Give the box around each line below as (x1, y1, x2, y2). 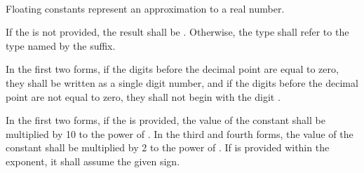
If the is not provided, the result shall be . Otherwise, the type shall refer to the (6, 25, 349, 39)
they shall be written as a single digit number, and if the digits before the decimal (6, 75, 358, 90)
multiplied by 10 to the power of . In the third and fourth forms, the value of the (6, 126, 353, 141)
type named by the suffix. (6, 38, 116, 53)
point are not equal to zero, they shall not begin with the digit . (6, 89, 281, 104)
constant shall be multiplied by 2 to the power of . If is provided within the (6, 140, 330, 155)
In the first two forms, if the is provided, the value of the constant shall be (6, 113, 325, 127)
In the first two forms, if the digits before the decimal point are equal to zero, (6, 62, 339, 76)
